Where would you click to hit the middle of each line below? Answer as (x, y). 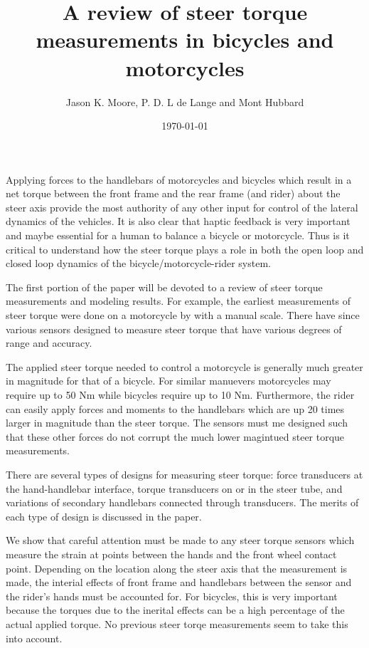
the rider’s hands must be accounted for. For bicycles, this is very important (172, 596)
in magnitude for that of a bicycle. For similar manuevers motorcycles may (169, 381)
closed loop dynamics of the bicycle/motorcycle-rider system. (138, 263)
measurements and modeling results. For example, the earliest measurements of (178, 301)
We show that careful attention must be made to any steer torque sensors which (180, 540)
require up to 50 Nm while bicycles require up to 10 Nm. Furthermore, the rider (180, 394)
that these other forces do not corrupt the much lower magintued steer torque (175, 436)
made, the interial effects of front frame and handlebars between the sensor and (179, 582)
